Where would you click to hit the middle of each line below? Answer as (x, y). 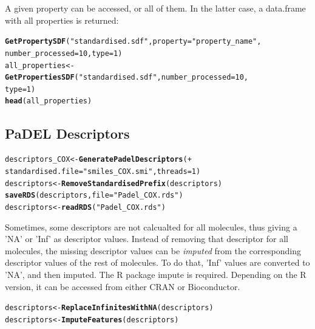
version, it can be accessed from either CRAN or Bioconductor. (123, 286)
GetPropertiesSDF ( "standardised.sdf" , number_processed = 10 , (127, 78)
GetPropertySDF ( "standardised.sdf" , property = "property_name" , (133, 42)
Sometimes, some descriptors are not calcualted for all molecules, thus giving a (151, 227)
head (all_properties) (49, 101)
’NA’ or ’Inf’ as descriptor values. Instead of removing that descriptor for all (147, 239)
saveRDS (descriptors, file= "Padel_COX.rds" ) (94, 196)
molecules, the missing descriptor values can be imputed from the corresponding (153, 250)
